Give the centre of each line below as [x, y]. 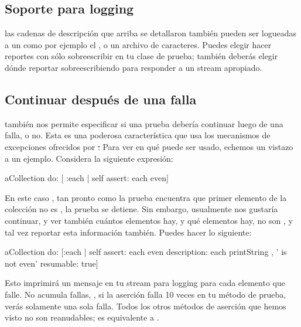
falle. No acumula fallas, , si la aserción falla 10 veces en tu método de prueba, [146, 294]
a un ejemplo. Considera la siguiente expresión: [89, 158]
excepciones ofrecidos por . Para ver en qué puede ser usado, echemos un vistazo [149, 146]
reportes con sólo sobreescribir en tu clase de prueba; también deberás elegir [141, 56]
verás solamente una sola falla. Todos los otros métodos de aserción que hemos [146, 306]
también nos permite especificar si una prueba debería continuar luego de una [144, 123]
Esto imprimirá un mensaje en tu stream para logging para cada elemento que [145, 283]
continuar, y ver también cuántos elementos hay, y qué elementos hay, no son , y [149, 220]
